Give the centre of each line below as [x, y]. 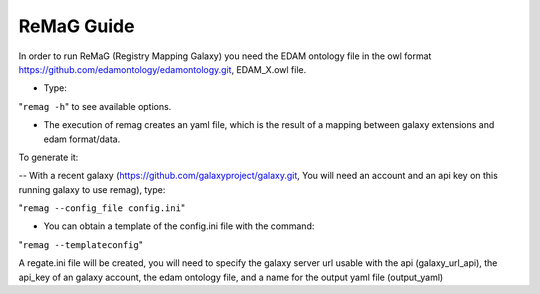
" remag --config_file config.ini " [101, 208]
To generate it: [48, 157]
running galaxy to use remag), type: [92, 189]
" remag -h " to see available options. [95, 106]
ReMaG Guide [76, 26]
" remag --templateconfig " [81, 244]
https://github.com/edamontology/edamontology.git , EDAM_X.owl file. [162, 69]
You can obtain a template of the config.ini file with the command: [179, 226]
